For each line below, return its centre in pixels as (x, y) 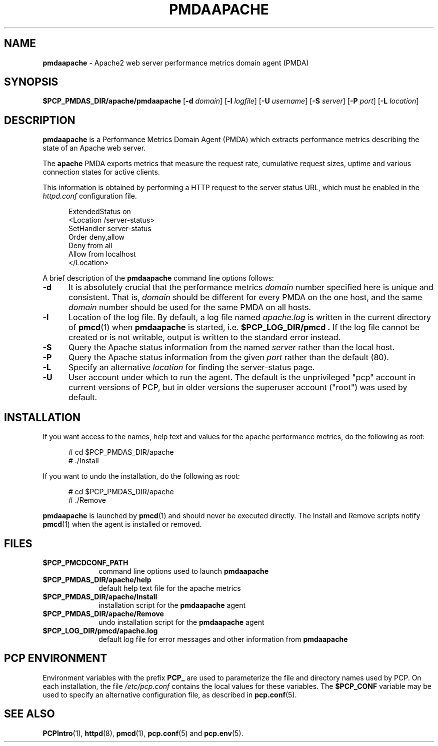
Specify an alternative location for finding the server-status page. (191, 367)
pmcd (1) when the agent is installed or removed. (122, 524)
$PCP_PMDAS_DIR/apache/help (97, 579)
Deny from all (90, 246)
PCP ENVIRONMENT (56, 658)
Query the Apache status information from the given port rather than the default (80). (228, 357)
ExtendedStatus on (100, 212)
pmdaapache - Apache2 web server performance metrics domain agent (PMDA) (176, 63)
